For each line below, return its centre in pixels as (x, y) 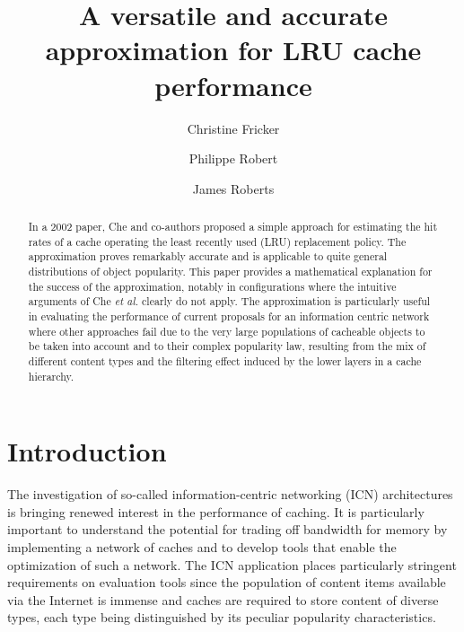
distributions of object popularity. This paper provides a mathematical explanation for (230, 272)
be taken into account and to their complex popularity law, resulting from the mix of (227, 346)
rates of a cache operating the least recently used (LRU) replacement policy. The (217, 241)
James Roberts (233, 188)
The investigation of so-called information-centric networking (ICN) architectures (230, 494)
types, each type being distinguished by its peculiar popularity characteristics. (222, 617)
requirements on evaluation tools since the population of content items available (227, 582)
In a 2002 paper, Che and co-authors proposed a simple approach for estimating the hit (233, 227)
